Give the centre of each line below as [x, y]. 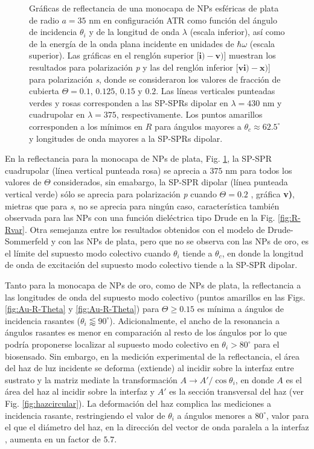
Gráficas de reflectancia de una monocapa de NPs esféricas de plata [154, 8]
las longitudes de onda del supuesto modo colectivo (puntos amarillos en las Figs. [155, 297]
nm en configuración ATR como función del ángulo [183, 20]
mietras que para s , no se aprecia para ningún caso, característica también [142, 205]
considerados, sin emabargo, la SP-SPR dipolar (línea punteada [171, 182]
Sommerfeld [27, 241]
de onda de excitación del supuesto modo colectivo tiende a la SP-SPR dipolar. [151, 265]
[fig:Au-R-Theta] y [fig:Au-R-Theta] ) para [82, 309]
